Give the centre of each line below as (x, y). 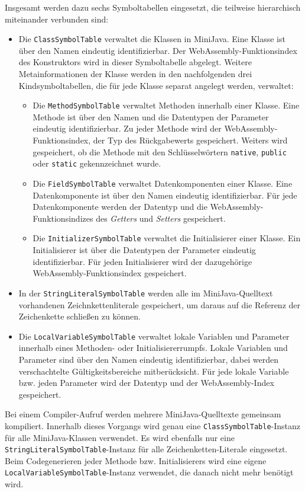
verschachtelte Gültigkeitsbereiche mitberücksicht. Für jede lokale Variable (154, 371)
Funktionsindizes (63, 218)
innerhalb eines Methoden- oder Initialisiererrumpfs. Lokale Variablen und (153, 348)
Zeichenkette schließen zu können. (80, 316)
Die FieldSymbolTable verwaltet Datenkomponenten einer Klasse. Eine (163, 183)
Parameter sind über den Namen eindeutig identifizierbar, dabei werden (149, 359)
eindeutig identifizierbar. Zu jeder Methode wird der (127, 128)
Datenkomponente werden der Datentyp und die (120, 207)
